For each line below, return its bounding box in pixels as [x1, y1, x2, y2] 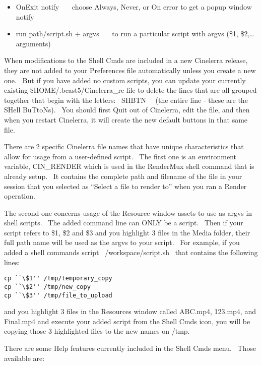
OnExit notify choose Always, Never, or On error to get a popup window [16, 2, 252, 12]
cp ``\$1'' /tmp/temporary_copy [4, 275, 112, 282]
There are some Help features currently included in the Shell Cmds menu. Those [4, 343, 256, 353]
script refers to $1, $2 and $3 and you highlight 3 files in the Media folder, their [4, 227, 250, 237]
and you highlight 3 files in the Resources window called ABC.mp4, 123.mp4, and [4, 306, 256, 317]
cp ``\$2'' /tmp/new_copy [4, 283, 91, 290]
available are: [4, 352, 45, 363]
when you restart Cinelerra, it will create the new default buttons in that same [4, 114, 248, 125]
